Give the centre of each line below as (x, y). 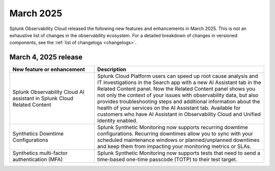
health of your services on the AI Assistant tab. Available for (169, 108)
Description (112, 70)
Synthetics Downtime (38, 134)
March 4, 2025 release (46, 57)
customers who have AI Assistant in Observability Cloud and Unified (179, 115)
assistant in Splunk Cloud (43, 98)
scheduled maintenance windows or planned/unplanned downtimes (178, 140)
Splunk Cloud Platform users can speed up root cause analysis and (177, 76)
